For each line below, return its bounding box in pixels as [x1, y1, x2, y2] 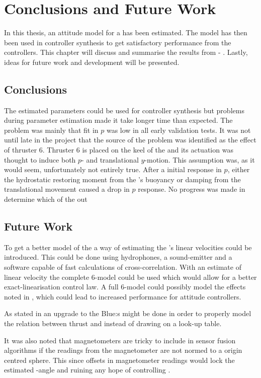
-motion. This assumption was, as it [144, 154, 255, 165]
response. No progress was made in [138, 184, 245, 194]
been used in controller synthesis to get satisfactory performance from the [4, 37, 231, 47]
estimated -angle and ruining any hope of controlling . [4, 364, 170, 375]
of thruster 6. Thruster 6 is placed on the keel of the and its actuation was [4, 144, 233, 155]
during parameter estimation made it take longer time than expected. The [4, 115, 233, 125]
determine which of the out [4, 194, 88, 204]
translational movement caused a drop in [4, 184, 130, 194]
